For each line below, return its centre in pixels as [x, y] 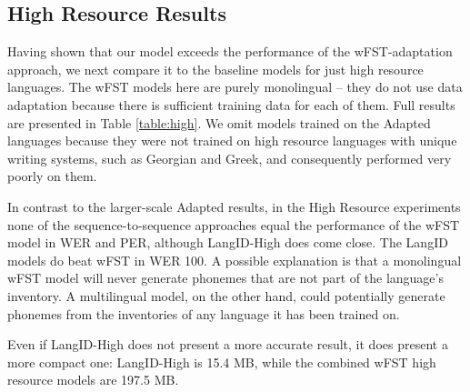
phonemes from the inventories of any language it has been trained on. [204, 313]
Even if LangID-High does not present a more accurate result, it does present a [228, 344]
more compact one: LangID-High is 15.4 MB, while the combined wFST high [222, 362]
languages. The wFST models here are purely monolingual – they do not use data [235, 87]
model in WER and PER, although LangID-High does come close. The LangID [228, 242]
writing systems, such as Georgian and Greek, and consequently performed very [230, 158]
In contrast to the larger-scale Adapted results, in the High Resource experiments [234, 206]
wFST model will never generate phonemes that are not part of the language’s [225, 278]
